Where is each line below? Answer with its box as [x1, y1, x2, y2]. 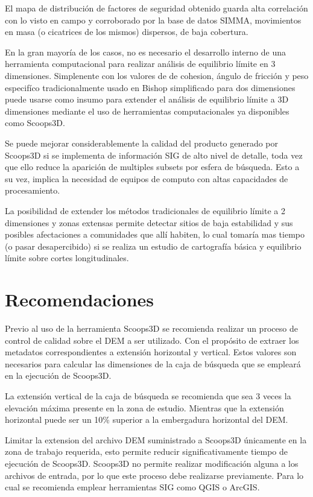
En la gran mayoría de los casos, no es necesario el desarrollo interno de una [5, 45, 286, 58]
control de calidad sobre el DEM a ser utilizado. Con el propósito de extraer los [5, 334, 299, 346]
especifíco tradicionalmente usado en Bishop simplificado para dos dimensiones [5, 81, 296, 93]
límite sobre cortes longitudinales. [5, 252, 129, 264]
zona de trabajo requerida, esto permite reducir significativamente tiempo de [5, 445, 288, 458]
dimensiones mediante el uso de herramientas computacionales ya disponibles [5, 104, 289, 117]
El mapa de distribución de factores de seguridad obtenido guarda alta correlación [5, 2, 308, 14]
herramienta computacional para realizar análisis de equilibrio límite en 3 [5, 57, 276, 70]
